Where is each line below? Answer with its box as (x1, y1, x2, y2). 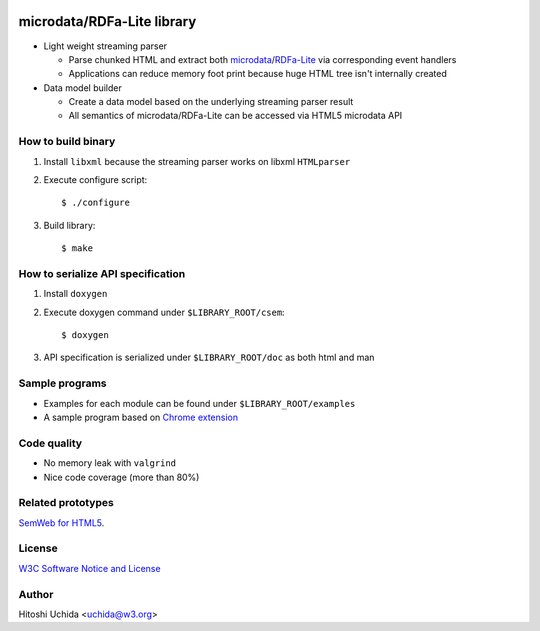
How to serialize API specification (18, 266, 186, 280)
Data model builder (43, 81, 122, 94)
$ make (61, 243, 94, 254)
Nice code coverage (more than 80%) (43, 471, 200, 483)
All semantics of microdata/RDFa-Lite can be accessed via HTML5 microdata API (68, 110, 403, 122)
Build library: (43, 219, 96, 231)
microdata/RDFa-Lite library (18, 13, 197, 30)
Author (18, 587, 54, 601)
